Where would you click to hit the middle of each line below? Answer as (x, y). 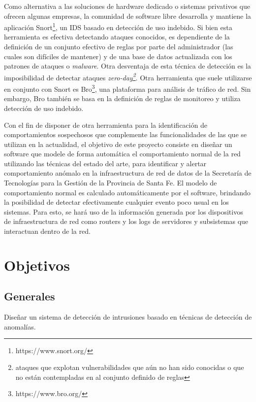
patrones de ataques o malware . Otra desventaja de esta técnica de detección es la (128, 66)
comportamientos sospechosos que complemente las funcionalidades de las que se (125, 134)
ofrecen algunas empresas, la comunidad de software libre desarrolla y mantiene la (128, 16)
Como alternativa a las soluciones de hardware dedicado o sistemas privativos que (127, 6)
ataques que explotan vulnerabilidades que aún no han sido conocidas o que (130, 367)
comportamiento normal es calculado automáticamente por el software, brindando (127, 192)
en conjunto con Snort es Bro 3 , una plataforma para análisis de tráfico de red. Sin (128, 88)
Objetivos (37, 265)
